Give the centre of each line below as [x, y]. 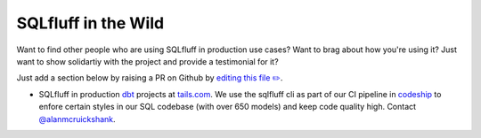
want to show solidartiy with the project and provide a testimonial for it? [148, 61]
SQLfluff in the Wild [90, 23]
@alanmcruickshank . [77, 119]
